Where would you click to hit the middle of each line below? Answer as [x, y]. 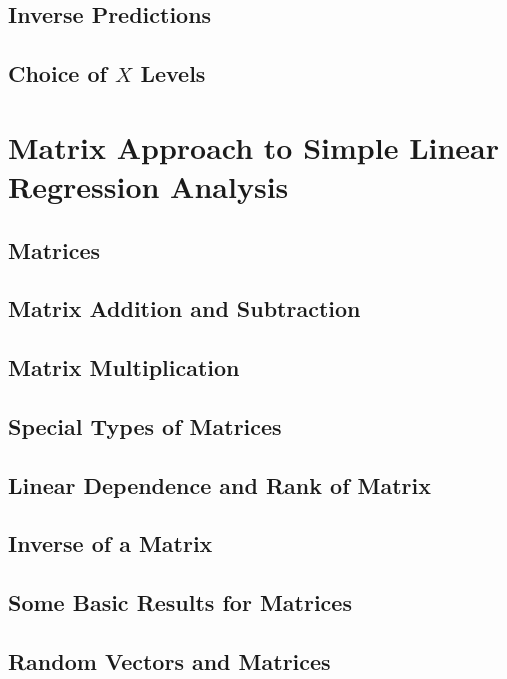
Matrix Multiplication [124, 367]
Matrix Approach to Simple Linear [254, 146]
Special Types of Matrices [145, 425]
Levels [173, 73]
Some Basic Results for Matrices [180, 602]
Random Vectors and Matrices [169, 660]
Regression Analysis [148, 185]
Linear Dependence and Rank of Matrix [220, 484]
